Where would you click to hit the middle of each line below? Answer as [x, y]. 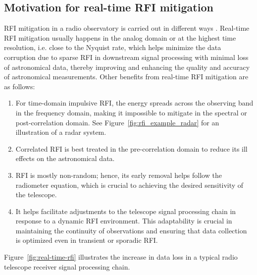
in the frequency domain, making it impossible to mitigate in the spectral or [131, 112]
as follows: [20, 86]
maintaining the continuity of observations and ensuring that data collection [131, 230]
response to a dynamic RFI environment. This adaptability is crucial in [124, 221]
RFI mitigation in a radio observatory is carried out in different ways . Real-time [127, 28]
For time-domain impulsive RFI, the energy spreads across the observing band [134, 103]
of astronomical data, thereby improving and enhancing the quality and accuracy [127, 67]
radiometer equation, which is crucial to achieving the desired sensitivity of [129, 185]
